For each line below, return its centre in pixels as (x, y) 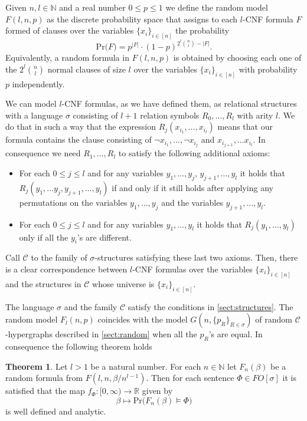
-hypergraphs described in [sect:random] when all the (101, 334)
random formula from (44, 378)
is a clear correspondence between (66, 269)
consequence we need (43, 153)
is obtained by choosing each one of (237, 57)
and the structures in (43, 283)
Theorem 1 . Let (37, 366)
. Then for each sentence (190, 378)
